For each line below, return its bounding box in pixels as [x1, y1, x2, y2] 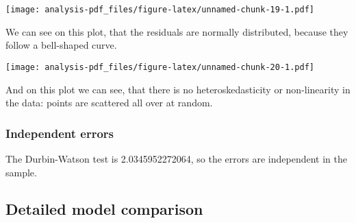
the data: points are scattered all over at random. [5, 95, 213, 110]
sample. [5, 165, 37, 179]
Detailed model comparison [5, 198, 203, 220]
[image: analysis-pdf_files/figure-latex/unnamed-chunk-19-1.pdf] [5, 5, 315, 14]
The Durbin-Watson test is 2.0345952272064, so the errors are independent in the [5, 151, 347, 165]
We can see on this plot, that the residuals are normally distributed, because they [5, 24, 348, 38]
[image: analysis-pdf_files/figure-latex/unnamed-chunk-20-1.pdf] [5, 62, 315, 72]
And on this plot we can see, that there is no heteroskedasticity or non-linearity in [5, 82, 351, 96]
